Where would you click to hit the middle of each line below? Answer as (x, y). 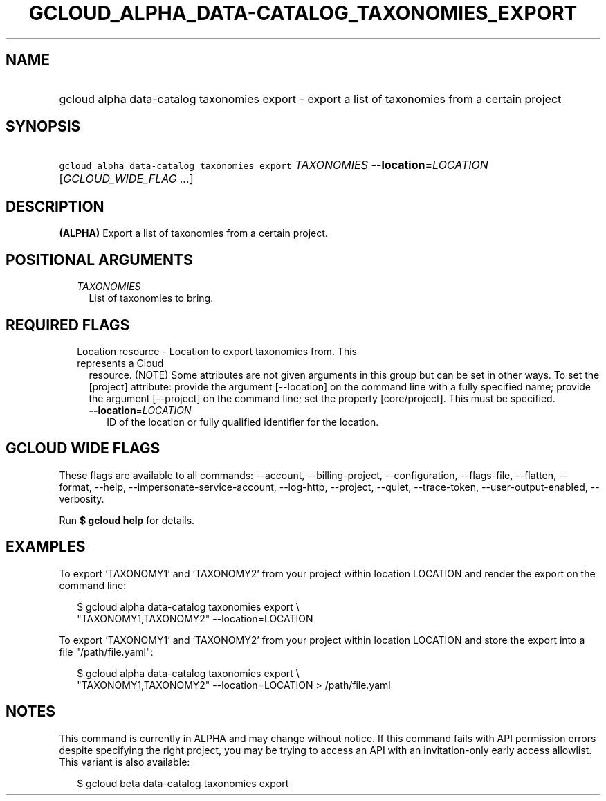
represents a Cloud (120, 363)
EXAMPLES (46, 547)
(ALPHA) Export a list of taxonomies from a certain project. (193, 233)
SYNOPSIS (43, 127)
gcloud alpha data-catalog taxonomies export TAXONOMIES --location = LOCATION (274, 165)
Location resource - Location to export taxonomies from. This (217, 351)
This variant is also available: (125, 762)
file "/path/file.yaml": (106, 651)
